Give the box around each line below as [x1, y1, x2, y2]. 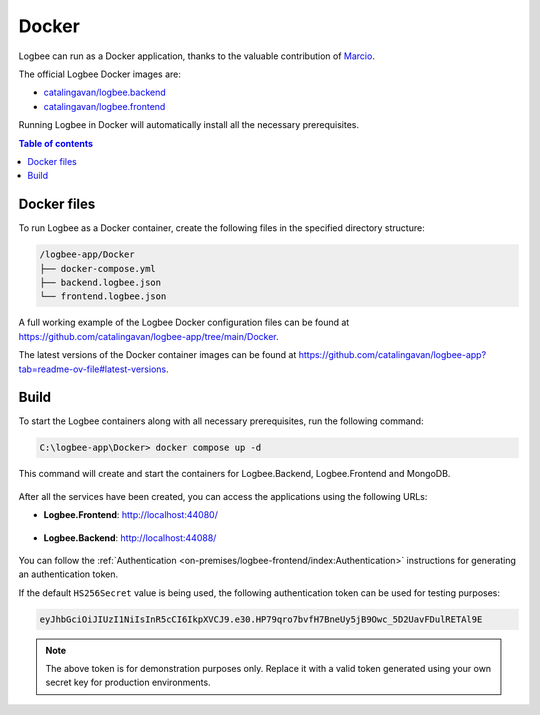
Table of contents [18, 137, 94, 149]
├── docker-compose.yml [39, 263, 157, 274]
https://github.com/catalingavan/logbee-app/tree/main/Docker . [18, 330, 279, 342]
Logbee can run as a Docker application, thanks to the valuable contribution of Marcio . [18, 50, 375, 62]
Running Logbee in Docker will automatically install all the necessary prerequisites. [18, 119, 360, 131]
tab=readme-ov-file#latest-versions [18, 363, 167, 375]
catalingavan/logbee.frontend [43, 100, 166, 112]
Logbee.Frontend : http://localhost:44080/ [43, 509, 219, 521]
